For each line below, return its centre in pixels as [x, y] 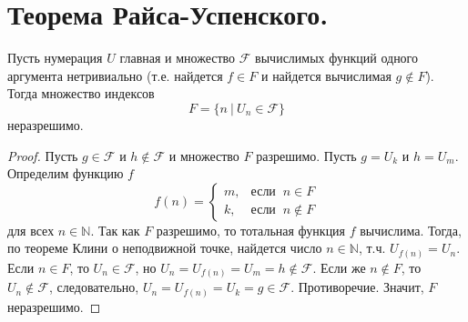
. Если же [339, 267]
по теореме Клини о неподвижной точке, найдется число [165, 248]
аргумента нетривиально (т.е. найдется [115, 75]
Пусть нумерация [55, 58]
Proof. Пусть [43, 155]
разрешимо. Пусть [306, 155]
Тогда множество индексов [81, 93]
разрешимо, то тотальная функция [251, 230]
